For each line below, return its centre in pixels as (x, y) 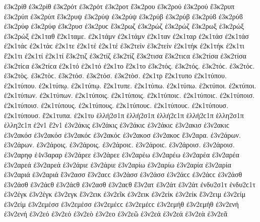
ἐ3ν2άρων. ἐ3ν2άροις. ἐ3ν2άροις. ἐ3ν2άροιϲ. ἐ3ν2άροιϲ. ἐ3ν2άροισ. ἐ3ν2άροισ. (119, 145)
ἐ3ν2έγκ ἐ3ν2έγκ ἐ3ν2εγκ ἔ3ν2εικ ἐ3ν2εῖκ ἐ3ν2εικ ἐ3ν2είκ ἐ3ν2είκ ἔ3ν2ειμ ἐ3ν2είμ (125, 194)
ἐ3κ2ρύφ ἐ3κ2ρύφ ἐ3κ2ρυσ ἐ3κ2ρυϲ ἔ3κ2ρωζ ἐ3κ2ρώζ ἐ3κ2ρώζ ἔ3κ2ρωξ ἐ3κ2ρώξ (124, 26)
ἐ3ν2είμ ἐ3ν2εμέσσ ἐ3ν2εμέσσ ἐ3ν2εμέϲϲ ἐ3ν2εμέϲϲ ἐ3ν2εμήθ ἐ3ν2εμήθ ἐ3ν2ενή (121, 204)
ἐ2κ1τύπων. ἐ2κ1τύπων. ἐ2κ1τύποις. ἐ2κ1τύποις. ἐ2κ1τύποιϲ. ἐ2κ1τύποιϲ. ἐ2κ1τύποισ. (129, 95)
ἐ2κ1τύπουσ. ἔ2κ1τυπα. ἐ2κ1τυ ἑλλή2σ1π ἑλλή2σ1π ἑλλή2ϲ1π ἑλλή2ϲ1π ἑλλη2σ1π (124, 115)
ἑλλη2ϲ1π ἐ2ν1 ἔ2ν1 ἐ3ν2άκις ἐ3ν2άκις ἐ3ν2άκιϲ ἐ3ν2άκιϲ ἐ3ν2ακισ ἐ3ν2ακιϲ (117, 125)
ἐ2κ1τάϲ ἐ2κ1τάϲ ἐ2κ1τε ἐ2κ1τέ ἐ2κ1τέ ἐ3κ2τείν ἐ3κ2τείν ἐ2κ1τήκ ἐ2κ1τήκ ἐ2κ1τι (124, 46)
